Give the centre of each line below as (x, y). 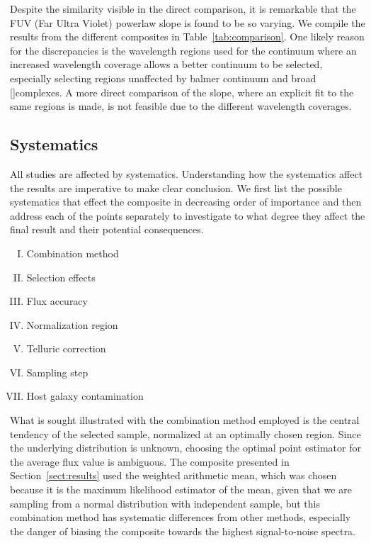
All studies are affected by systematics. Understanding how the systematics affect (187, 173)
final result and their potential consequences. (107, 229)
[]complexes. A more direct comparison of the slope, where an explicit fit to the (182, 92)
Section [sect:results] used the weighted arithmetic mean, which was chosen (173, 475)
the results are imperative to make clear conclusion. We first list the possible (176, 187)
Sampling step (57, 372)
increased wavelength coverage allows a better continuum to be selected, (166, 64)
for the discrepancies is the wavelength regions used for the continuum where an (183, 50)
